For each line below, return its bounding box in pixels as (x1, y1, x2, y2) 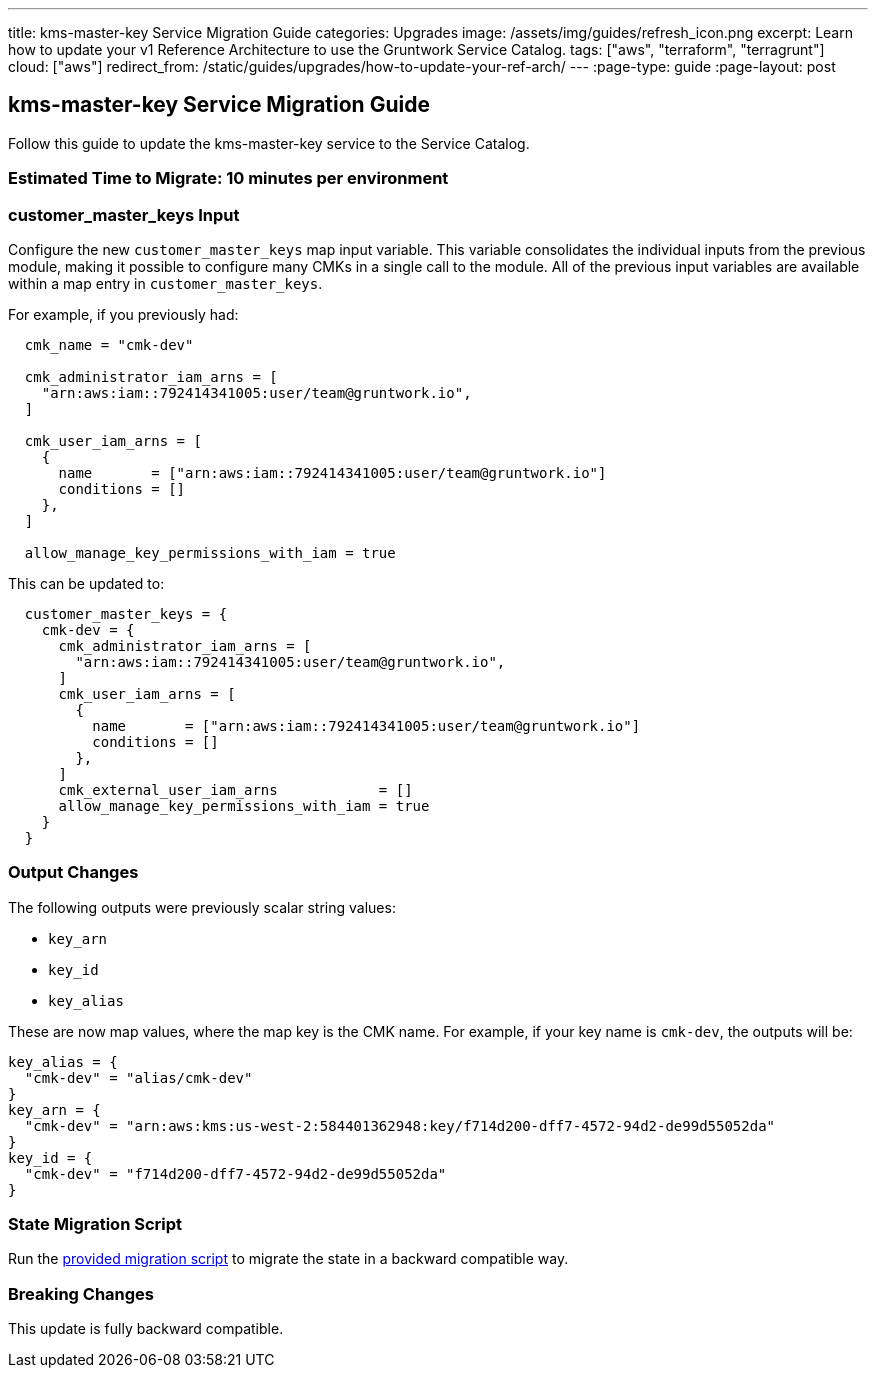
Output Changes (8, 862, 139, 883)
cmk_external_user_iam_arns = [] (58, 781, 413, 798)
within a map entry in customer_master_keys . (8, 274, 323, 292)
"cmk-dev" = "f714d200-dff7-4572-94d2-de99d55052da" (24, 1165, 447, 1182)
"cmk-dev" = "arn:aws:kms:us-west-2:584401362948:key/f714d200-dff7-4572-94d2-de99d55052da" (24, 1117, 776, 1134)
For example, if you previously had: (8, 305, 239, 323)
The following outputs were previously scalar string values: (8, 898, 396, 916)
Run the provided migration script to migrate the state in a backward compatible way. (8, 1250, 569, 1268)
